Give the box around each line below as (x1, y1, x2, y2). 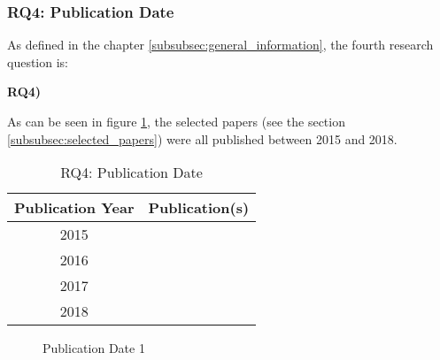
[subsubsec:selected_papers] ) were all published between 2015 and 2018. (7, 129, 398, 148)
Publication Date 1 (42, 339, 145, 357)
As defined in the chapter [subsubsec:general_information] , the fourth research (7, 35, 434, 54)
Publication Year (14, 197, 135, 218)
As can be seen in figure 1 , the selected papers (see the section (7, 112, 345, 130)
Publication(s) (148, 197, 250, 218)
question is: (7, 52, 68, 71)
